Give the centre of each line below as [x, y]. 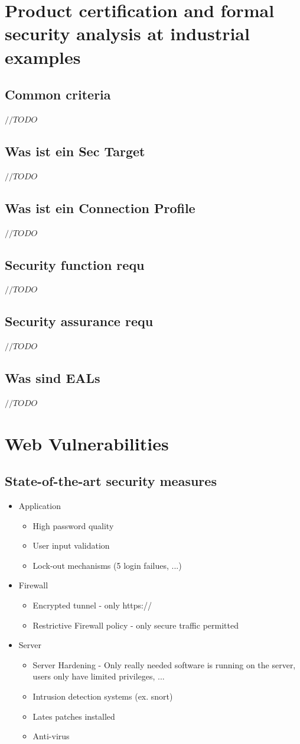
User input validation [71, 545]
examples [43, 57]
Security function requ [75, 264]
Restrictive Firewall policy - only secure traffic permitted [136, 625]
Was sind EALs [53, 378]
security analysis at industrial [127, 33]
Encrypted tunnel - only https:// [92, 605]
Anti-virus [51, 736]
